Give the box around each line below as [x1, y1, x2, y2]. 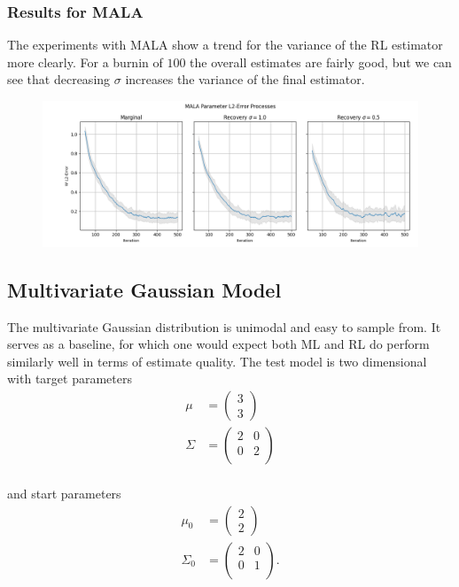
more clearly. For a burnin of [7, 52, 163, 71]
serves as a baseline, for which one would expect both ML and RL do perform [7, 335, 430, 353]
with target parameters [7, 369, 132, 388]
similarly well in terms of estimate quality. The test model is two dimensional [7, 351, 427, 370]
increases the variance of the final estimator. [125, 70, 365, 89]
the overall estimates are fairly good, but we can [190, 52, 452, 71]
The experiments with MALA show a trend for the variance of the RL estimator [7, 35, 443, 54]
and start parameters [7, 484, 121, 503]
